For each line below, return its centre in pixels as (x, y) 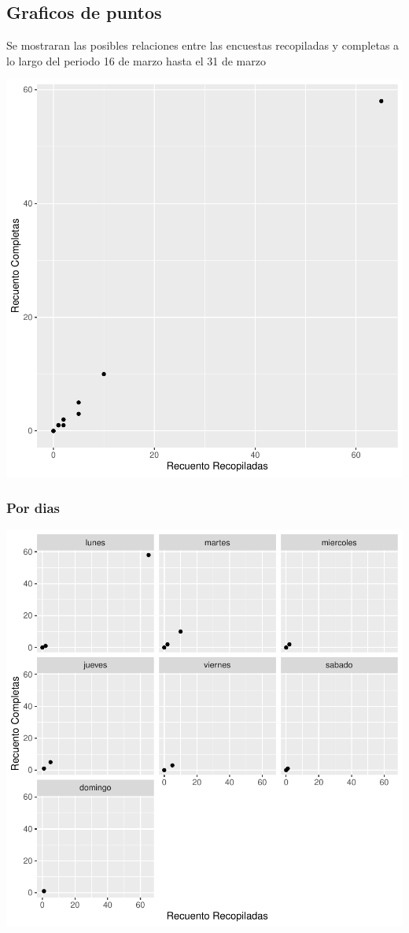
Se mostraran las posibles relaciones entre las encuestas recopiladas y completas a (203, 45)
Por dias (33, 507)
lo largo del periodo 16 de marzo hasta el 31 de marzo (136, 60)
